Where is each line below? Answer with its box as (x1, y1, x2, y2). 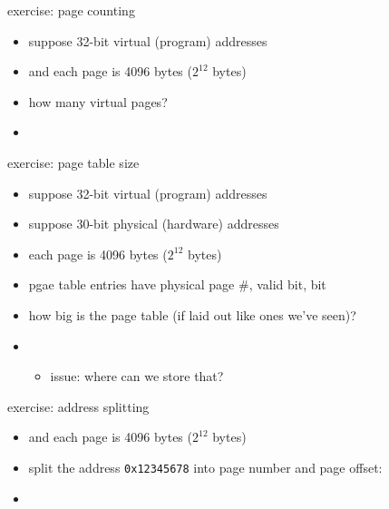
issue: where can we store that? (50, 367, 224, 386)
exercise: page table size (7, 152, 140, 171)
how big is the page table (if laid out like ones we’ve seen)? (28, 305, 356, 324)
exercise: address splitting (7, 396, 150, 416)
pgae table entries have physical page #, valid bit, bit (28, 275, 326, 294)
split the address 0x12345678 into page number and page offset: (28, 457, 383, 476)
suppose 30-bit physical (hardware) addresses (28, 214, 279, 233)
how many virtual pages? (28, 92, 168, 111)
